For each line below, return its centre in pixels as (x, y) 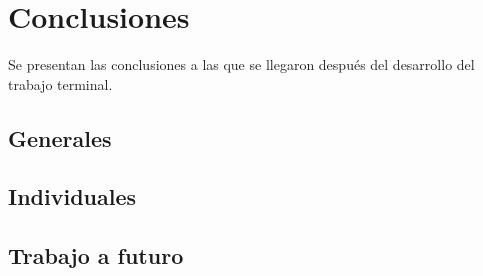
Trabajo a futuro (96, 255)
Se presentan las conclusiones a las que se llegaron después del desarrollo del (241, 64)
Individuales (72, 196)
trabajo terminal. (60, 83)
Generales (60, 137)
